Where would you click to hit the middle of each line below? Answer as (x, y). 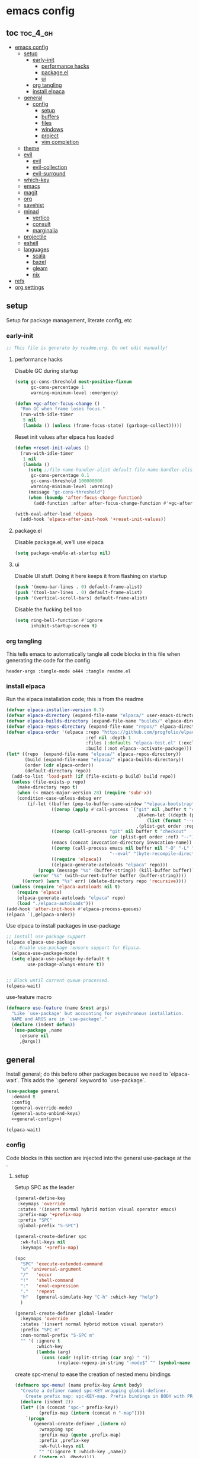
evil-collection (50, 167)
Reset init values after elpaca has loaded (64, 437)
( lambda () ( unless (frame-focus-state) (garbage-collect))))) (102, 426)
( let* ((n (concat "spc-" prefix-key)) (70, 1407)
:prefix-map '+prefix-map (49, 1215)
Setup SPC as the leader (45, 1187)
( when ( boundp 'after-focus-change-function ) (85, 498)
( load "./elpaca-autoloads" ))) (55, 903)
